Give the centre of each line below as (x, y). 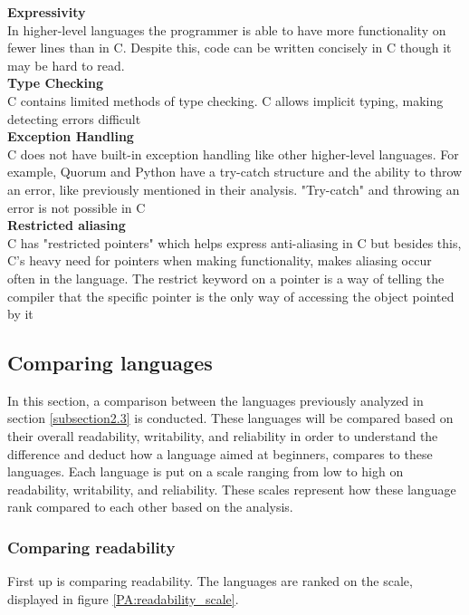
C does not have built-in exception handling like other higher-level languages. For (233, 154)
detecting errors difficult (74, 118)
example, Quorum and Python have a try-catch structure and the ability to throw (235, 172)
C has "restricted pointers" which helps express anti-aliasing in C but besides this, (234, 242)
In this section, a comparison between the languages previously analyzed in (215, 400)
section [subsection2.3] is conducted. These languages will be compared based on (230, 418)
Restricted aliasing (67, 225)
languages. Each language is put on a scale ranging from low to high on (206, 471)
